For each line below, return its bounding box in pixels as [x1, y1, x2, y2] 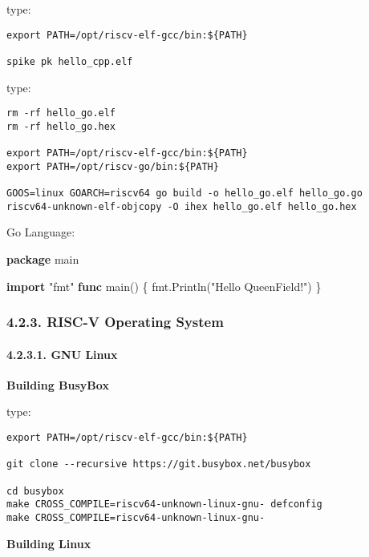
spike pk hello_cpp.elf [6, 55, 133, 67]
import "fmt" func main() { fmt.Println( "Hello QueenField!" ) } [6, 277, 322, 294]
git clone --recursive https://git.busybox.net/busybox [6, 458, 311, 470]
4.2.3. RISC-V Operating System [6, 312, 224, 332]
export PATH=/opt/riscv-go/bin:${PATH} [6, 160, 219, 172]
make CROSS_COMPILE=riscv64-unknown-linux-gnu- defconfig [6, 498, 322, 511]
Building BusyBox [6, 376, 109, 393]
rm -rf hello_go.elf [6, 107, 116, 119]
